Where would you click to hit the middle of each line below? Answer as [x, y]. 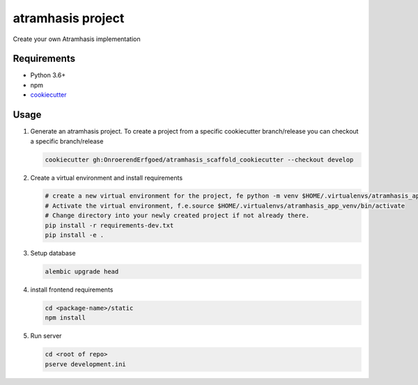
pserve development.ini [86, 364]
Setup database [53, 253]
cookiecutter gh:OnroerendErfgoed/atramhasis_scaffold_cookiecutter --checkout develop [199, 159]
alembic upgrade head [82, 272]
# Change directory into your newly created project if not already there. [177, 215]
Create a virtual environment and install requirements [107, 178]
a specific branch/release [67, 141]
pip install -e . [75, 235]
